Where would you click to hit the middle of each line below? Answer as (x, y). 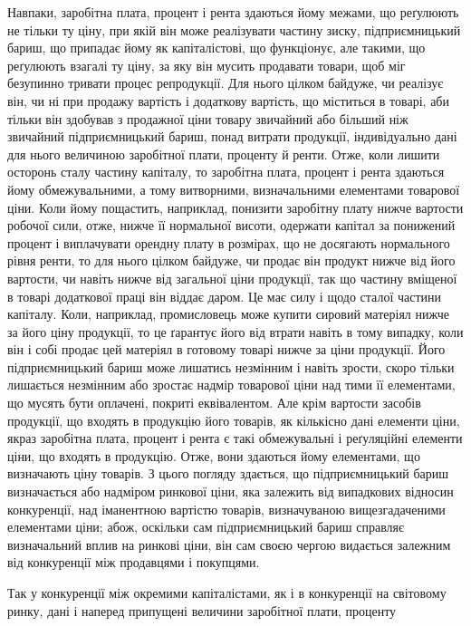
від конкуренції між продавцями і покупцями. (134, 562)
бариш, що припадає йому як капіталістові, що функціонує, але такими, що (216, 48)
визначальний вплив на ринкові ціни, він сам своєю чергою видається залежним (229, 544)
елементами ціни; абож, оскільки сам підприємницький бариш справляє (206, 527)
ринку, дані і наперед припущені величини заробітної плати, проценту (202, 610)
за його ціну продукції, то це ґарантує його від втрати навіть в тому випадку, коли (235, 331)
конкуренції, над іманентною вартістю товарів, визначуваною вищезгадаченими (226, 509)
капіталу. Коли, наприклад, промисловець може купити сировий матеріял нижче (229, 314)
